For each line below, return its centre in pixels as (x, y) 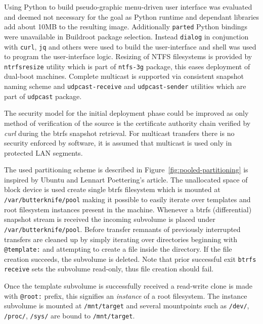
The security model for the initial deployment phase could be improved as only (126, 113)
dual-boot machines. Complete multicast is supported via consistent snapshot (124, 76)
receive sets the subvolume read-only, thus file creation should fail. (109, 269)
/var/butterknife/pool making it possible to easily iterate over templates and (127, 199)
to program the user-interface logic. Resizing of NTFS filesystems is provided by (128, 56)
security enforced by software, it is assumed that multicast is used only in (118, 143)
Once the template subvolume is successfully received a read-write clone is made (128, 286)
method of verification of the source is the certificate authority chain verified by (127, 123)
